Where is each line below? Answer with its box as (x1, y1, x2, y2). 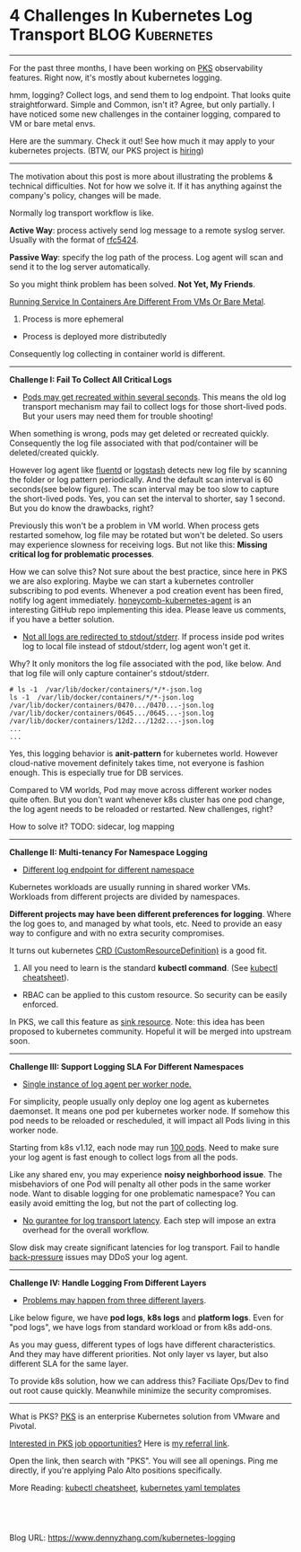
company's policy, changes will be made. (9, 190, 161, 200)
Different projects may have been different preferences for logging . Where (9, 908, 292, 919)
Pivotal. (9, 1420, 38, 1431)
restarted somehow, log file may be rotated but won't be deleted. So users (9, 529, 284, 540)
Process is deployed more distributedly (21, 331, 168, 341)
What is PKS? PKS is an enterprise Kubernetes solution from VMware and (9, 1411, 280, 1422)
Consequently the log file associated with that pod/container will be (9, 437, 259, 448)
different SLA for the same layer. (9, 1358, 129, 1369)
